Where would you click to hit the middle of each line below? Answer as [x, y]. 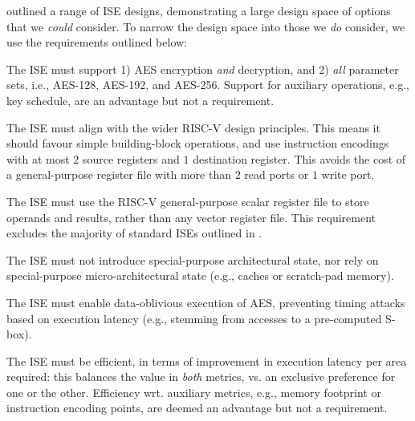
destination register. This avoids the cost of [299, 158]
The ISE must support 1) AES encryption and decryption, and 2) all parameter [203, 69]
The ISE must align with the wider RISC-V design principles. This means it [193, 127]
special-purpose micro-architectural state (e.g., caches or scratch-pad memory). [200, 275]
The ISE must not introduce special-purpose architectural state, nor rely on [193, 259]
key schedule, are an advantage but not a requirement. [140, 100]
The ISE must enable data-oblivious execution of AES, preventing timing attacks [206, 302]
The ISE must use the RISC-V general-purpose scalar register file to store [188, 201]
